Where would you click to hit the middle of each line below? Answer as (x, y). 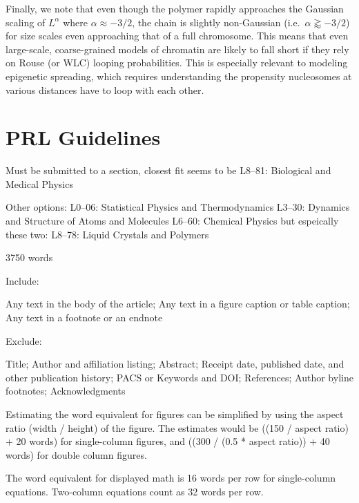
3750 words (29, 257)
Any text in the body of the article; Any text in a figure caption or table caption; (178, 304)
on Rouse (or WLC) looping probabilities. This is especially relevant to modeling (177, 63)
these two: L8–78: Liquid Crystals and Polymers (107, 234)
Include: (22, 280)
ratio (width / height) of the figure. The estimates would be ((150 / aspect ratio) (177, 427)
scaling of (26, 22)
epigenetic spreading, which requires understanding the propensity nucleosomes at (179, 76)
